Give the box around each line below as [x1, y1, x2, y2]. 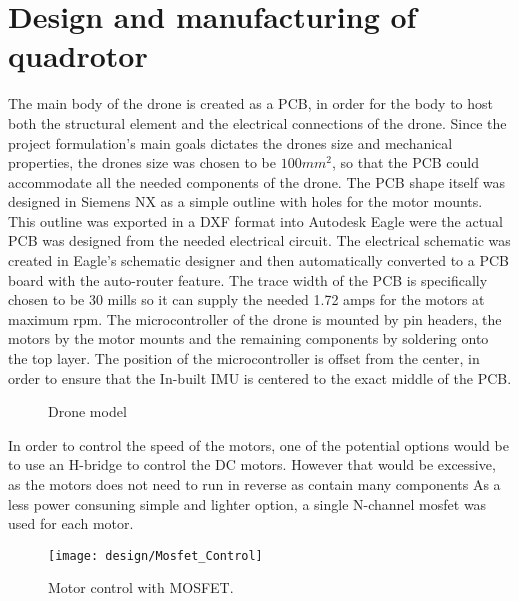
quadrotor [8, 35, 148, 76]
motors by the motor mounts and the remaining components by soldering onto [8, 328, 489, 349]
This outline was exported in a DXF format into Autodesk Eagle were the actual [8, 210, 503, 231]
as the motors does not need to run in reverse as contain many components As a [8, 474, 501, 494]
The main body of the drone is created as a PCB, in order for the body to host [8, 93, 493, 114]
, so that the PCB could [331, 152, 480, 173]
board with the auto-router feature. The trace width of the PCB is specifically [8, 269, 488, 290]
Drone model [48, 401, 127, 422]
